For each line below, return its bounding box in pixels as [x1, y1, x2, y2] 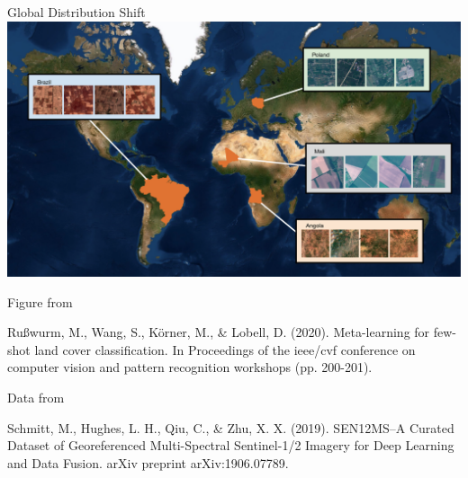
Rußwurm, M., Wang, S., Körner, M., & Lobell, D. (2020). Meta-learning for [7, 323, 430, 341]
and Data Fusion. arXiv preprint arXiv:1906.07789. [7, 453, 289, 472]
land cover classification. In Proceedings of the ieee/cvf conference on [34, 340, 416, 358]
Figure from [7, 292, 73, 311]
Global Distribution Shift [7, 3, 146, 21]
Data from [7, 388, 65, 407]
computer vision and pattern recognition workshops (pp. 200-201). [7, 358, 373, 376]
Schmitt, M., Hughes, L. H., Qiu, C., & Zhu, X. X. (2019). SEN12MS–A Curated [7, 418, 454, 437]
